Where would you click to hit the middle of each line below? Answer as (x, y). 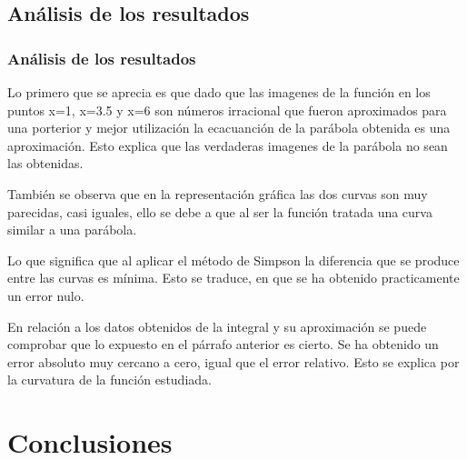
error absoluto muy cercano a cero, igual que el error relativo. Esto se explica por (233, 361)
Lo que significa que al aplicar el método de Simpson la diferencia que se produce (233, 260)
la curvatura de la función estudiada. (109, 380)
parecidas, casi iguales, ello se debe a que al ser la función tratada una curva (220, 211)
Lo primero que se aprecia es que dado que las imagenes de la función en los (219, 92)
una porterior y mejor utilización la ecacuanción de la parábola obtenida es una (229, 128)
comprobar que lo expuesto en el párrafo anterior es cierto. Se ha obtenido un (223, 344)
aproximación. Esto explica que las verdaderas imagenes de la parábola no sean (228, 145)
